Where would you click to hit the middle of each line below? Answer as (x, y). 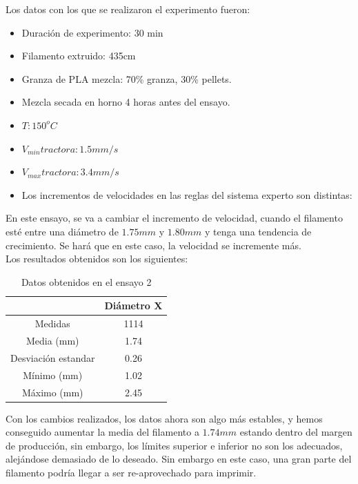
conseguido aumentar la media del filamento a (102, 432)
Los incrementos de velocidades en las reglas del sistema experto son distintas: (187, 194)
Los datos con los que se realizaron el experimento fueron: (128, 9)
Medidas (52, 323)
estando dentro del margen (296, 432)
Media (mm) (52, 340)
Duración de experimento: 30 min (92, 32)
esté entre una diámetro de (62, 231)
